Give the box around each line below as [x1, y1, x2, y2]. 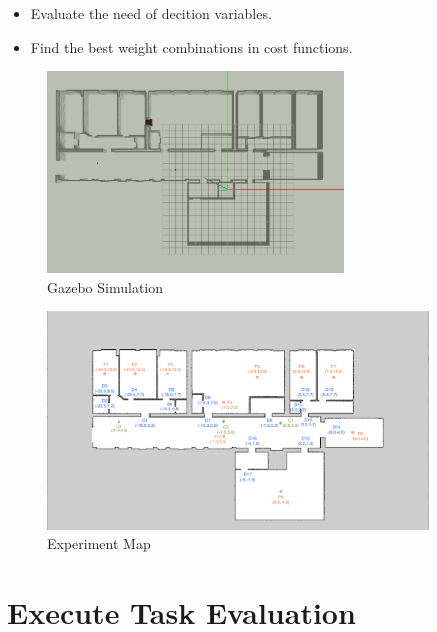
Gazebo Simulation [47, 276, 164, 297]
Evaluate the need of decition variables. [30, 3, 272, 23]
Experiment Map [47, 533, 151, 554]
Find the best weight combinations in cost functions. [30, 36, 353, 57]
